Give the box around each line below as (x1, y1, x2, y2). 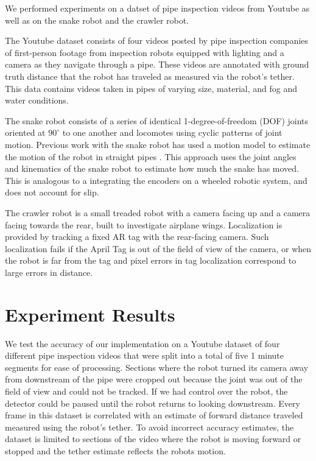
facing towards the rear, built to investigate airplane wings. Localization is (5, 218, 283, 231)
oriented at (5, 126, 46, 139)
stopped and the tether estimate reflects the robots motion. (5, 444, 226, 457)
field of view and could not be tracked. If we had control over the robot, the (5, 384, 288, 397)
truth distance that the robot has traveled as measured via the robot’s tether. (5, 69, 295, 82)
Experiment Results (5, 301, 175, 326)
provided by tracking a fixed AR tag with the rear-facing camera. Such (5, 230, 269, 243)
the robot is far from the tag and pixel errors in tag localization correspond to (5, 254, 297, 267)
